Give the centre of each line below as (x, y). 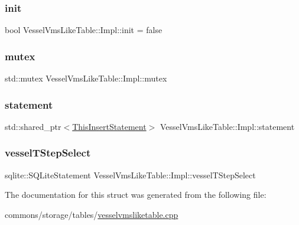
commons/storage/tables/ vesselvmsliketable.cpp (92, 214)
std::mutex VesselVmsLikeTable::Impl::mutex (86, 78)
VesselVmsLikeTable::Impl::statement (227, 126)
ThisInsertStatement (109, 126)
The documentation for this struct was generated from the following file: (136, 195)
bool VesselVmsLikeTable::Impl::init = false (84, 30)
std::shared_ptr (33, 126)
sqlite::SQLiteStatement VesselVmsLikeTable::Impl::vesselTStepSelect (130, 175)
